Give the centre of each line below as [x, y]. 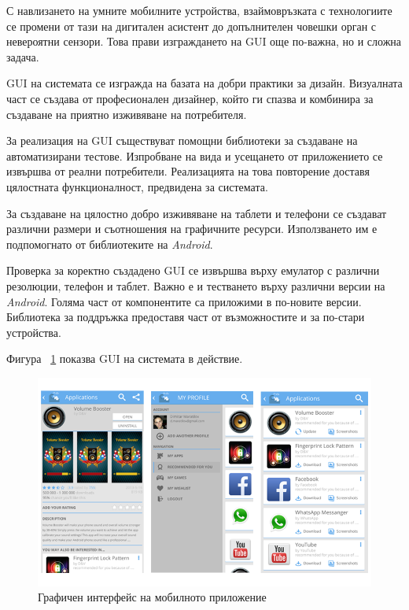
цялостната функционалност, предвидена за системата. [137, 186]
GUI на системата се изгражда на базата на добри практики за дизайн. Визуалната [204, 83]
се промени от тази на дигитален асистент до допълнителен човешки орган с [192, 26]
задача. [23, 56]
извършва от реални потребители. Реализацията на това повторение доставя [188, 171]
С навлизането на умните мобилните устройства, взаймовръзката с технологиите [199, 10]
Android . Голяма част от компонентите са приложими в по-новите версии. [184, 301]
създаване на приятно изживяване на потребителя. [127, 114]
